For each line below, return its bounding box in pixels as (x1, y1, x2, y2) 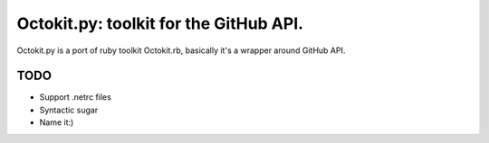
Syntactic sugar (39, 104, 99, 115)
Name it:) (39, 117, 74, 128)
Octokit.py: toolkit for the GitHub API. (16, 13, 303, 33)
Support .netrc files (39, 92, 112, 103)
